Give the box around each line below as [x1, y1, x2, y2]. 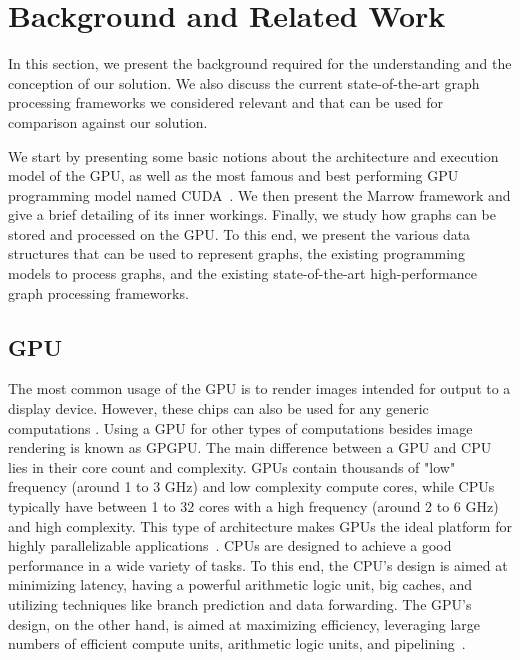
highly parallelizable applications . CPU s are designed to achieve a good [8, 535, 452, 556]
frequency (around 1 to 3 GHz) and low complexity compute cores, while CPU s [8, 476, 495, 497]
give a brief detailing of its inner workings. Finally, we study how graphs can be [8, 204, 496, 225]
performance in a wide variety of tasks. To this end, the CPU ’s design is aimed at [8, 554, 508, 575]
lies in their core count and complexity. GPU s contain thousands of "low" [8, 456, 456, 477]
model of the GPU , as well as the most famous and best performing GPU [8, 165, 459, 186]
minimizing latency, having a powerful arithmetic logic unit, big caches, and [8, 574, 473, 595]
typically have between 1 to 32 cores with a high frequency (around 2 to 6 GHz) [8, 496, 499, 517]
